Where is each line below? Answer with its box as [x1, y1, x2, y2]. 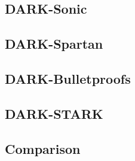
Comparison [5, 139, 81, 157]
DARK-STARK [5, 104, 103, 122]
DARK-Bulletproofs [5, 69, 131, 87]
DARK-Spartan [5, 34, 103, 53]
